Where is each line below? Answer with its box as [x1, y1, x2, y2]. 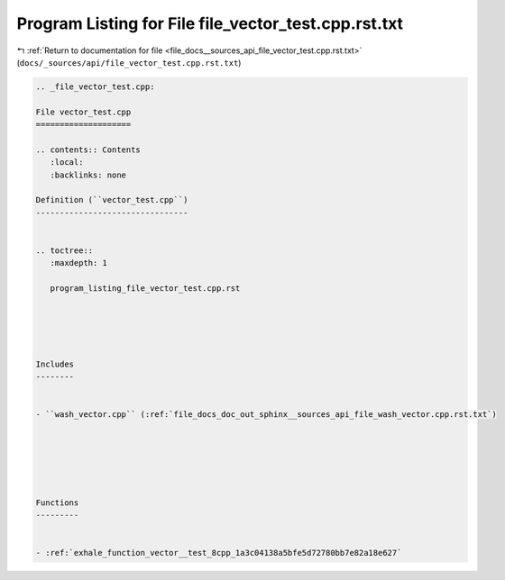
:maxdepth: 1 [50, 258, 108, 268]
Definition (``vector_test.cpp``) [35, 195, 188, 205]
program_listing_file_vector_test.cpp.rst [50, 284, 241, 294]
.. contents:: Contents [35, 144, 142, 155]
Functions [35, 497, 79, 508]
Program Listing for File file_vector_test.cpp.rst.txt [16, 14, 404, 33]
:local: [50, 158, 84, 168]
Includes [35, 358, 75, 369]
